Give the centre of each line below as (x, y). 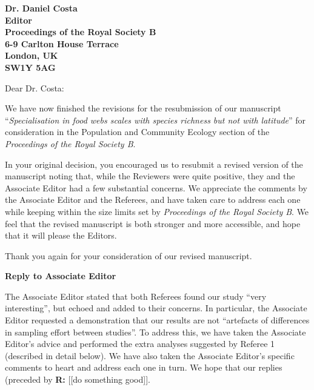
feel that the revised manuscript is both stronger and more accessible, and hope (153, 223)
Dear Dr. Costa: (35, 88)
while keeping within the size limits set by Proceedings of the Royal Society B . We (157, 211)
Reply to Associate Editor (61, 276)
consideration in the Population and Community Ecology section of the (137, 132)
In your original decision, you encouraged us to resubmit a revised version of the (154, 164)
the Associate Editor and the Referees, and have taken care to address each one (153, 200)
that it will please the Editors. (61, 235)
